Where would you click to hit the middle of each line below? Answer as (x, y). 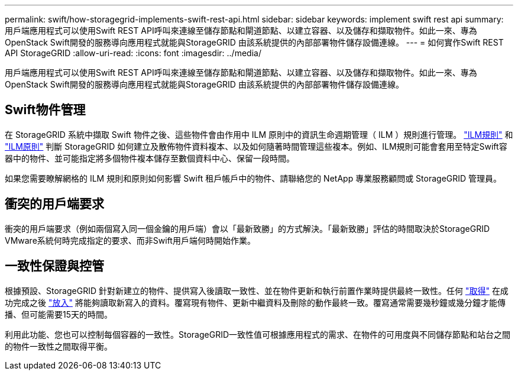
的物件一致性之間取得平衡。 (59, 346)
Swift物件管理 (45, 110)
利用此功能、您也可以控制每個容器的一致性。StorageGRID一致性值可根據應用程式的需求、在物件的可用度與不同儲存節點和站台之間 (258, 334)
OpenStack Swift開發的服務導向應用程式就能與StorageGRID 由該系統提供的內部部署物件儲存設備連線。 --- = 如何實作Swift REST (254, 42)
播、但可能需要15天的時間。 (59, 314)
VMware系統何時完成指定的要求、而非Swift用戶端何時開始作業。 (130, 240)
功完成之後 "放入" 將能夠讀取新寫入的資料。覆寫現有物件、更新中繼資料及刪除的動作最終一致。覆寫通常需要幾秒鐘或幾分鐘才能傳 (255, 302)
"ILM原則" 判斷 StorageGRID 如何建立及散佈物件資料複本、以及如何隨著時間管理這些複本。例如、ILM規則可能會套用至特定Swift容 (256, 146)
